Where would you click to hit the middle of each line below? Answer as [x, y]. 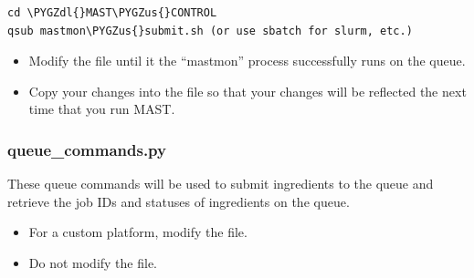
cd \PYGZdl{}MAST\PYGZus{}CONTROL [112, 13]
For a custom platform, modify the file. [138, 232]
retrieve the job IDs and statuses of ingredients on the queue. [179, 201]
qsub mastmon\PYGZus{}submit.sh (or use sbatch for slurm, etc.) [210, 31]
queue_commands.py [87, 149]
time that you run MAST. [102, 109]
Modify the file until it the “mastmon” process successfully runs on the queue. [247, 61]
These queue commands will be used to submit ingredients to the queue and [221, 184]
